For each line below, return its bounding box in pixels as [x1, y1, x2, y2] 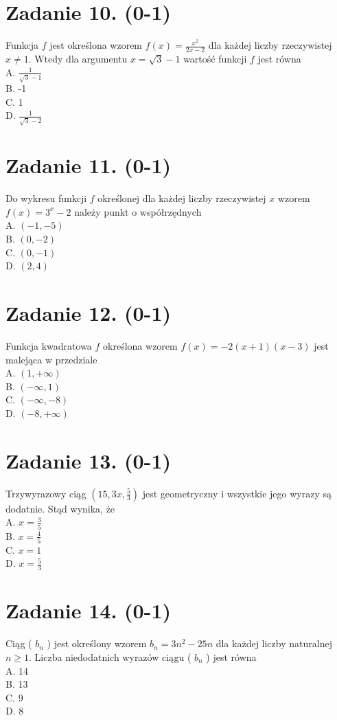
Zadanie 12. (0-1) [5, 299, 171, 327]
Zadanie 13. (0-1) [5, 446, 171, 474]
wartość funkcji [183, 51, 247, 65]
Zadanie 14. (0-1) [5, 596, 171, 625]
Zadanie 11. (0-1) [5, 151, 171, 179]
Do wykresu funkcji [5, 191, 87, 205]
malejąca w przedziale [5, 352, 97, 366]
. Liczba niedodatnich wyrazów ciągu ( [29, 650, 191, 664]
